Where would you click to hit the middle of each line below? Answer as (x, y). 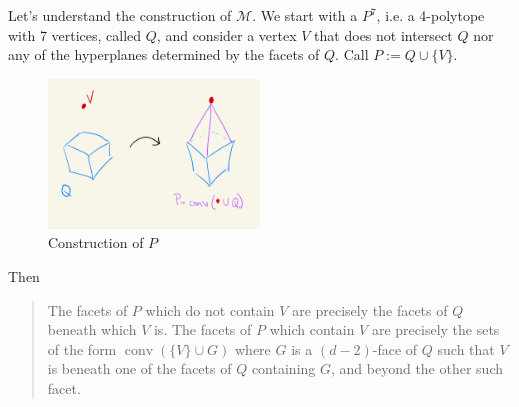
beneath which (92, 329)
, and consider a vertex (226, 34)
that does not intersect (383, 34)
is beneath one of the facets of (139, 368)
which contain (312, 329)
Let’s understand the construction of (120, 15)
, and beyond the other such (417, 368)
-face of (395, 348)
